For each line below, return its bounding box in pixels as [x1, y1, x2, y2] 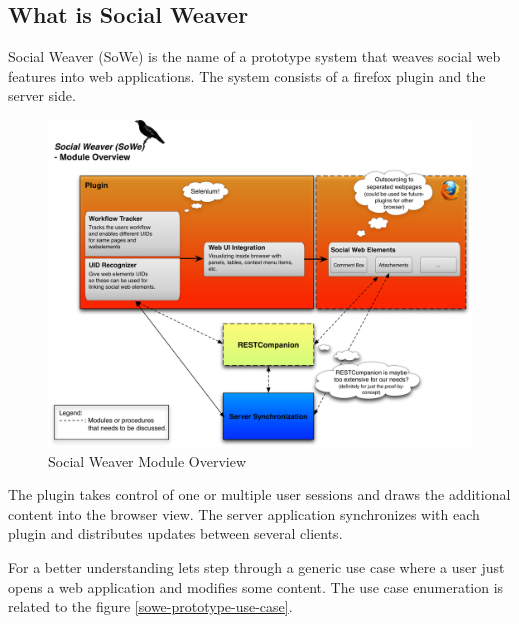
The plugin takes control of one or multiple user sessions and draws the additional [8, 484, 511, 505]
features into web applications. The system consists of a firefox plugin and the [8, 65, 486, 86]
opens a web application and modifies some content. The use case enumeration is [8, 576, 504, 597]
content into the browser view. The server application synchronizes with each [8, 503, 480, 524]
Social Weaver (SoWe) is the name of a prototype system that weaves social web [8, 46, 501, 67]
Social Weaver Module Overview [48, 450, 247, 471]
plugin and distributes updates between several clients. [8, 523, 343, 544]
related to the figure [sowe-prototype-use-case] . [8, 596, 293, 617]
